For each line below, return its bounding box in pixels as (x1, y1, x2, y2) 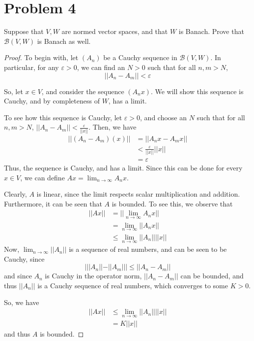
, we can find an (77, 62, 125, 72)
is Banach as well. (37, 35, 91, 46)
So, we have (4, 297, 39, 307)
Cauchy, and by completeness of (4, 96, 100, 106)
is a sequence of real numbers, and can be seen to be (69, 244, 227, 254)
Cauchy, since (4, 253, 45, 264)
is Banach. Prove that (178, 26, 244, 36)
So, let (4, 86, 23, 96)
